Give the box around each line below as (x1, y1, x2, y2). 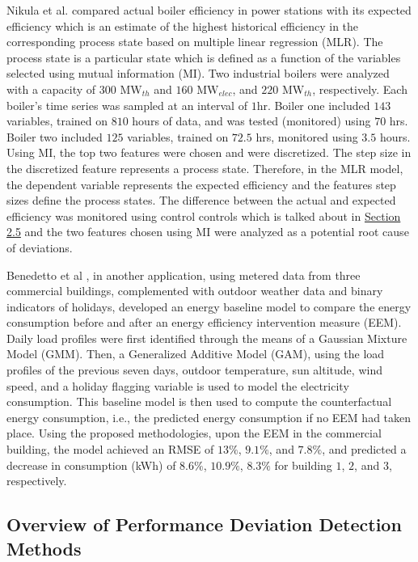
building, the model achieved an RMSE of (6, 441, 214, 458)
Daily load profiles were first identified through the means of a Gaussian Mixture (6, 329, 407, 346)
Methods (6, 535, 82, 560)
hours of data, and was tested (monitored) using (132, 112, 371, 129)
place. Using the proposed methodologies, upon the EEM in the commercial (6, 425, 382, 442)
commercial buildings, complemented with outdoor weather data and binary (6, 282, 383, 299)
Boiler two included (6, 128, 103, 145)
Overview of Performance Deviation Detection (6, 512, 402, 537)
